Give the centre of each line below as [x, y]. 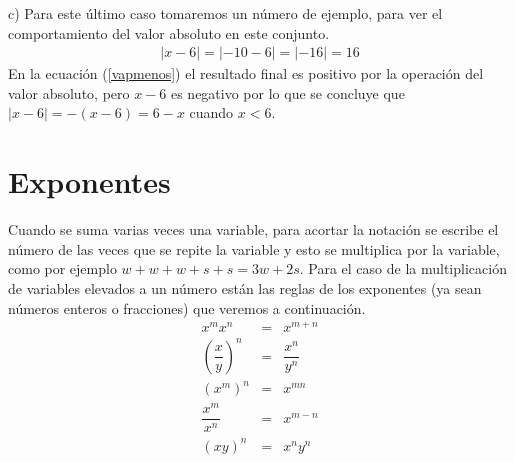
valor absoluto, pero [69, 92]
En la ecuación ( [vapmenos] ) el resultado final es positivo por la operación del [246, 73]
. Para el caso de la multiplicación [403, 268]
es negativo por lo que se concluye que [287, 92]
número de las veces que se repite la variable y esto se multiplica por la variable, [254, 248]
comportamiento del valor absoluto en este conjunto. [169, 32]
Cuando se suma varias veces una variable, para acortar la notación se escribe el [253, 229]
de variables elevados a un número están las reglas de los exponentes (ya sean [245, 287]
